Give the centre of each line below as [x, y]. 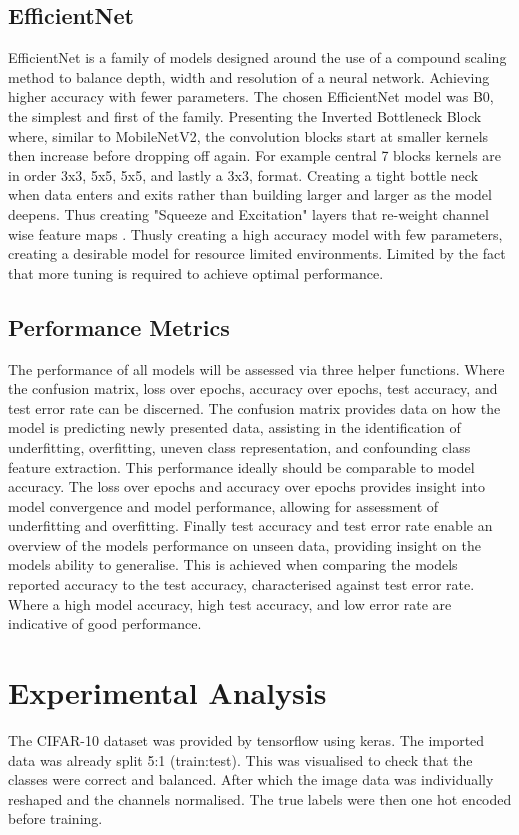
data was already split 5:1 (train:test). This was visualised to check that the [240, 759]
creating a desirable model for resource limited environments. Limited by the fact [257, 253]
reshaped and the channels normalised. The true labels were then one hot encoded [260, 798]
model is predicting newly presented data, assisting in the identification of [234, 427]
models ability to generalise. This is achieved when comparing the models [233, 564]
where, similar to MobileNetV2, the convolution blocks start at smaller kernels [248, 135]
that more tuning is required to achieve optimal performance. [196, 272]
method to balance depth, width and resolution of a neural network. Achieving [249, 76]
